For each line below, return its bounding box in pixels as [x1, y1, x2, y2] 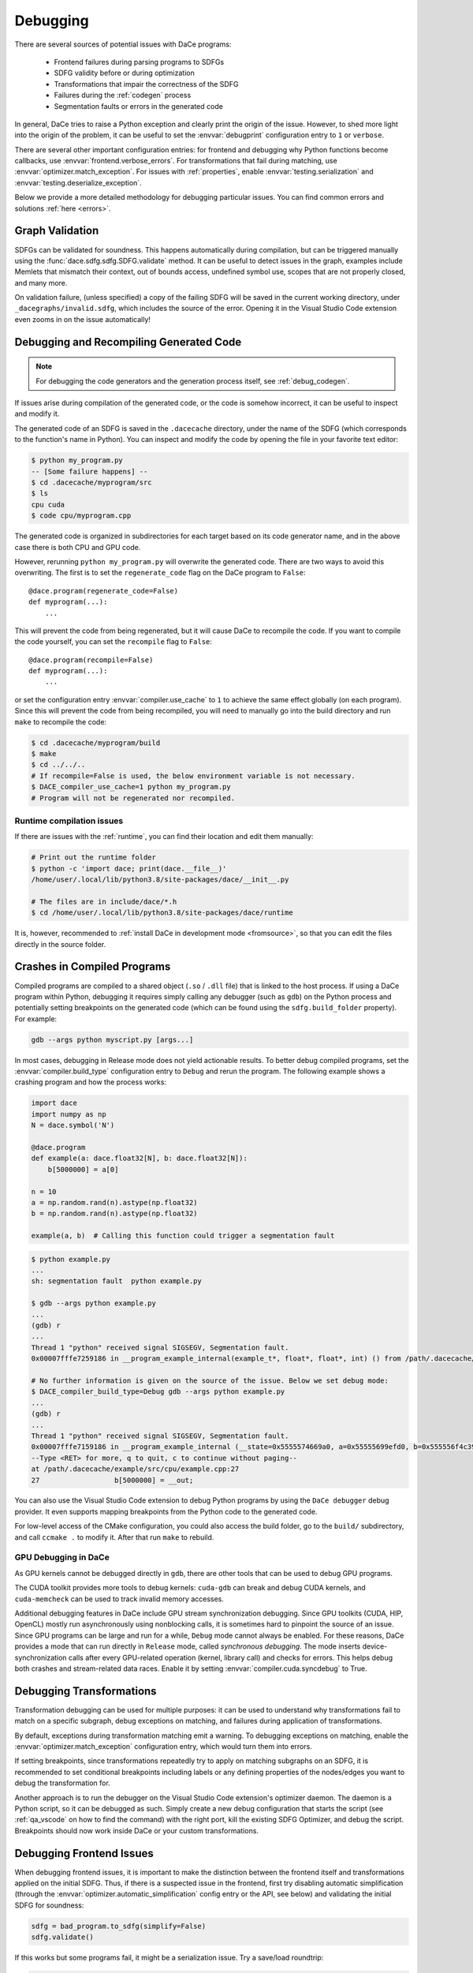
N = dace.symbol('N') [31, 1121, 115, 1130]
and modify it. [14, 409, 60, 418]
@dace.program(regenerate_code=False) [28, 586, 179, 595]
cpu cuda [31, 500, 65, 509]
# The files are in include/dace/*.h [31, 897, 177, 906]
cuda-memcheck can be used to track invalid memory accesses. [14, 1594, 225, 1604]
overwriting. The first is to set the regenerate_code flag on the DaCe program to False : [14, 568, 307, 578]
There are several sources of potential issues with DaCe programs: [14, 39, 232, 49]
